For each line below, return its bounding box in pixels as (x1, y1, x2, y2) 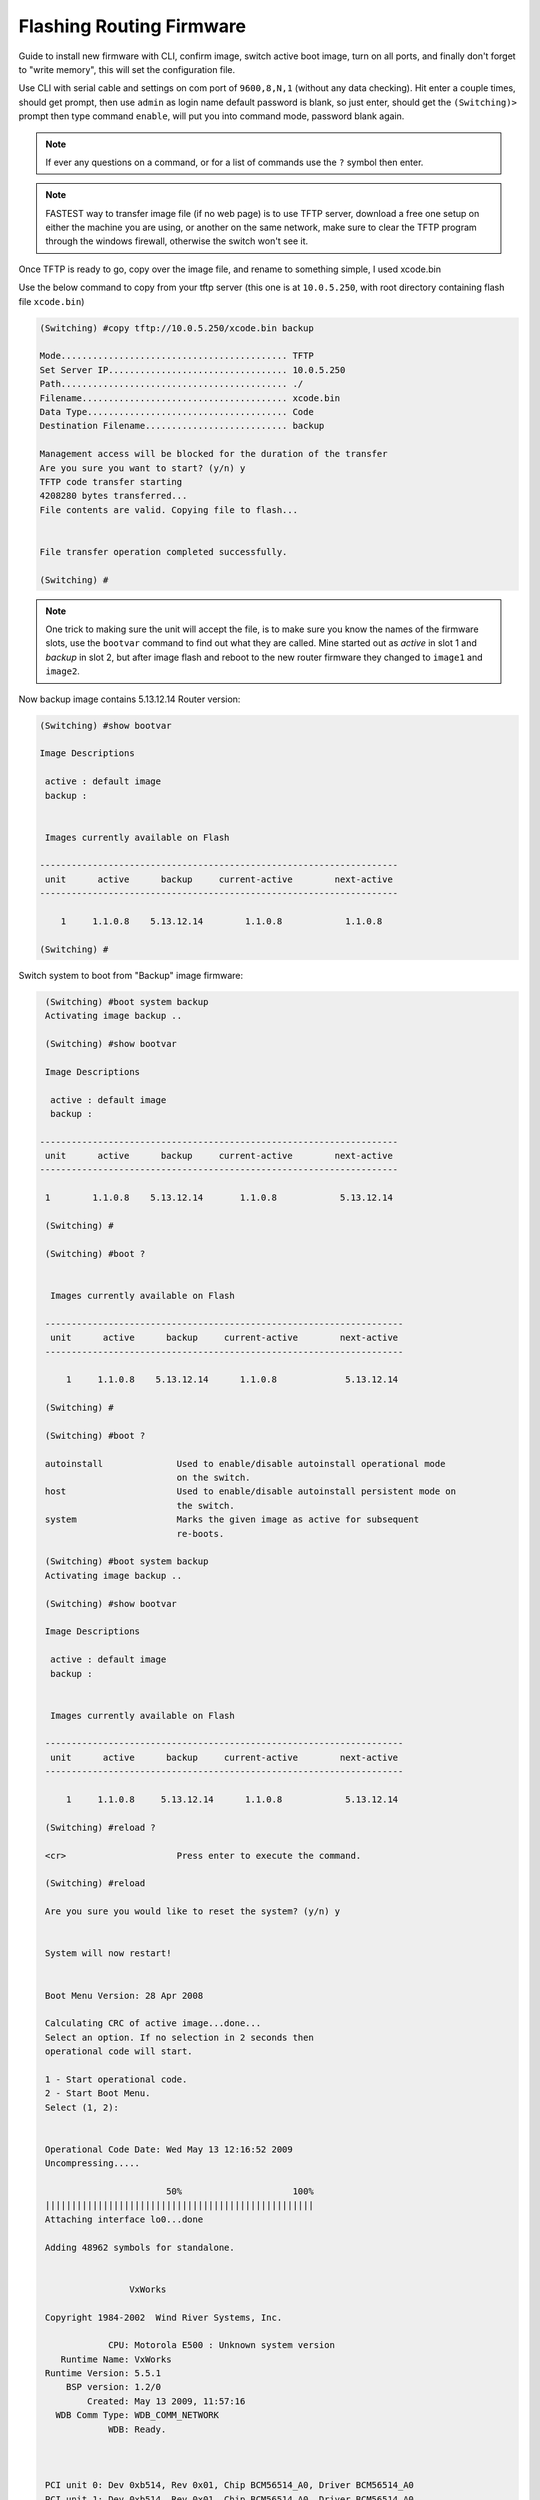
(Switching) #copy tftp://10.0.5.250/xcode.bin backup (39, 322, 314, 334)
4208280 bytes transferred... (39, 490, 188, 502)
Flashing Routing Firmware (18, 15, 247, 37)
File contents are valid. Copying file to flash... (39, 504, 299, 515)
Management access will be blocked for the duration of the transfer (39, 448, 388, 460)
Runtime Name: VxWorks (60, 2353, 172, 2365)
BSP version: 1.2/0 (65, 2381, 162, 2393)
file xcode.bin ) (18, 295, 85, 307)
